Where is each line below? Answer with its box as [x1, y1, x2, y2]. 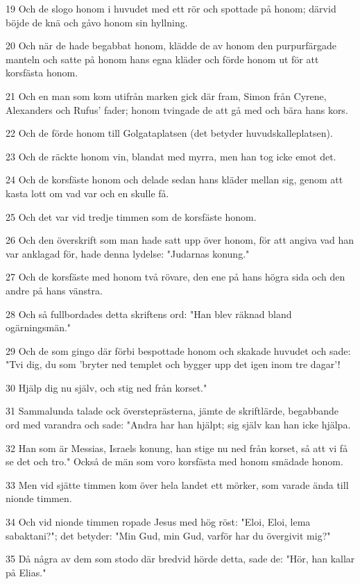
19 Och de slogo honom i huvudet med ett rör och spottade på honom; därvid [6, 1, 336, 15]
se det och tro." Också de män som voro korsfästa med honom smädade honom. [6, 454, 343, 469]
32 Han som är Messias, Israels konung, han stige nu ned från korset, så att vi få [6, 440, 348, 455]
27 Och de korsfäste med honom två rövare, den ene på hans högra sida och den [6, 269, 345, 284]
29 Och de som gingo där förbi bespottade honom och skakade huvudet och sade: [6, 343, 351, 358]
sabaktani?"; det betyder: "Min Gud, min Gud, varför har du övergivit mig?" [6, 528, 331, 542]
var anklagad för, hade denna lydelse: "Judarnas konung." [6, 246, 250, 260]
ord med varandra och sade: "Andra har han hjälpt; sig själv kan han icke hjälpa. [6, 417, 351, 432]
